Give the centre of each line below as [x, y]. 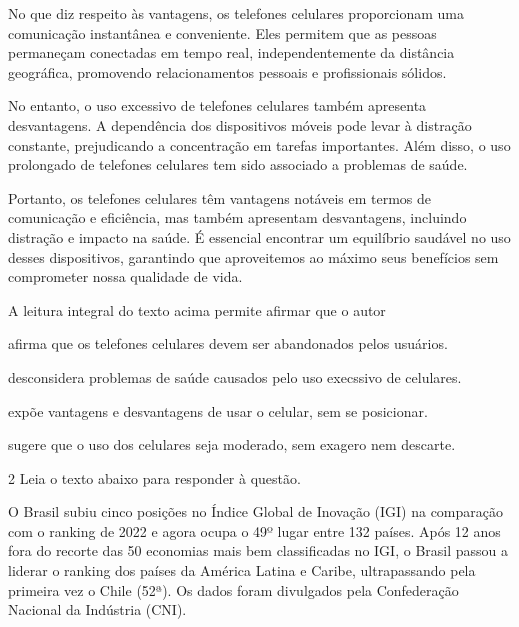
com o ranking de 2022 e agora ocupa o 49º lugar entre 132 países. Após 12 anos [254, 530]
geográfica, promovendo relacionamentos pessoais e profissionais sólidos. [227, 71]
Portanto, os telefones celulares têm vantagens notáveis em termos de [220, 197]
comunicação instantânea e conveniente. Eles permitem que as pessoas [222, 32]
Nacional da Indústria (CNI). [97, 609]
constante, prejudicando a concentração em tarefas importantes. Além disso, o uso [259, 144]
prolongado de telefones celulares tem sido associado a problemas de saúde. [238, 164]
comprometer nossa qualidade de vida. [125, 276]
